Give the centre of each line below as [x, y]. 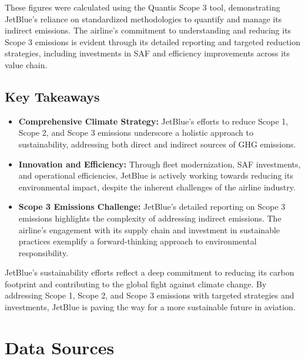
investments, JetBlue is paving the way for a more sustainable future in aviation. [150, 307]
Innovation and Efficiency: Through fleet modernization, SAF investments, [160, 164]
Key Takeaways [52, 96]
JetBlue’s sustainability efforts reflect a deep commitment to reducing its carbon [150, 272]
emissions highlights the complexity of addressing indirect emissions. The [150, 218]
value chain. [26, 64]
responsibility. [43, 252]
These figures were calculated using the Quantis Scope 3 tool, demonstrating [143, 7]
